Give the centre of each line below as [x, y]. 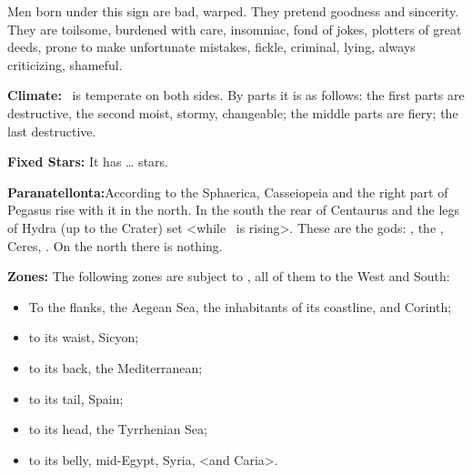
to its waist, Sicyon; [84, 337]
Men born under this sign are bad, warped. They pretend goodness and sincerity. [233, 11]
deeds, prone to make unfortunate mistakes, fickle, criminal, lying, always [211, 47]
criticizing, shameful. [65, 64]
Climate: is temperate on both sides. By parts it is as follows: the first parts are [236, 95]
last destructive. [52, 131]
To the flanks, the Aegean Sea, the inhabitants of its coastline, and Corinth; [240, 306]
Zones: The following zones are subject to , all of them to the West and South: [229, 276]
